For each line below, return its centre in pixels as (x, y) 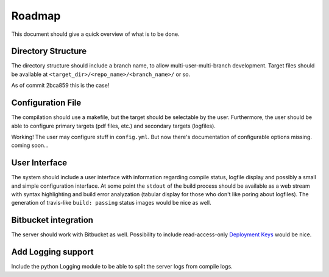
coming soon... (30, 145)
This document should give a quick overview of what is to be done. (95, 34)
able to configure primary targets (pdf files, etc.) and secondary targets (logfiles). (114, 126)
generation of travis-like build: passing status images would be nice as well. (111, 203)
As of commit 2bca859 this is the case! (60, 86)
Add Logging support (52, 252)
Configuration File (46, 103)
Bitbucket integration (52, 220)
